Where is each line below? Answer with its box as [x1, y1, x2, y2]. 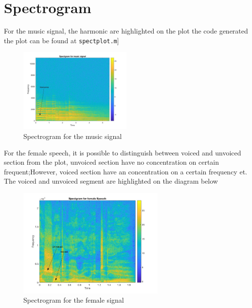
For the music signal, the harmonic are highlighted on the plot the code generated [4, 26, 248, 36]
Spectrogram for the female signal [23, 295, 124, 305]
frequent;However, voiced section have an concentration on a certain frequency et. [4, 166, 247, 176]
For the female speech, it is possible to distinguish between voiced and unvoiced [4, 147, 241, 157]
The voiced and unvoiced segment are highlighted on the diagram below [4, 176, 218, 186]
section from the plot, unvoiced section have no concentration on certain [4, 157, 219, 167]
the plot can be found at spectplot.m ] [4, 35, 119, 45]
